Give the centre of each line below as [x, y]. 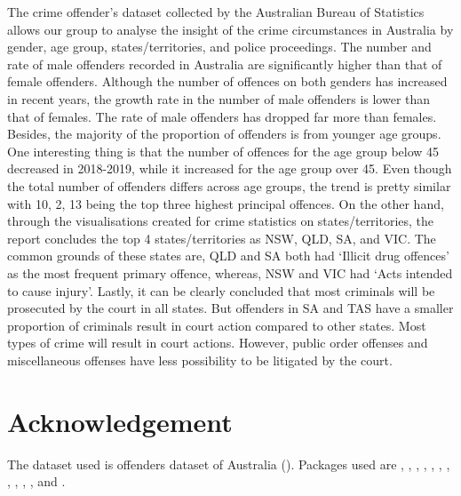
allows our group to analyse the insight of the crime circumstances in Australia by [230, 29]
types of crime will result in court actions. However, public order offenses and [218, 343]
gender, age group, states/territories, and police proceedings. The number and [219, 47]
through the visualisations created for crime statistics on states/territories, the [221, 221]
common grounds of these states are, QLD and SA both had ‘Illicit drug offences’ [228, 256]
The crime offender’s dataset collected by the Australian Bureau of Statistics [216, 12]
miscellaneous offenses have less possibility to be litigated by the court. [200, 360]
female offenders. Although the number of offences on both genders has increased [227, 81]
